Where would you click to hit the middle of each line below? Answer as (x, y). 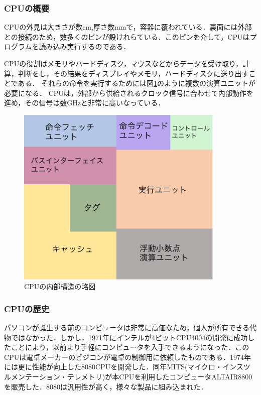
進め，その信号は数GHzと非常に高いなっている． (85, 103)
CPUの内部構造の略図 (60, 286)
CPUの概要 (27, 8)
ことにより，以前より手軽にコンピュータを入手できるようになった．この (130, 347)
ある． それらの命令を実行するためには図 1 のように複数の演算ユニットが (137, 83)
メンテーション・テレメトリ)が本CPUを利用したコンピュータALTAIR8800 (132, 376)
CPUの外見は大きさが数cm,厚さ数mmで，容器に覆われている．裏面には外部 (128, 27)
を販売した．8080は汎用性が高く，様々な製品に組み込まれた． (106, 386)
